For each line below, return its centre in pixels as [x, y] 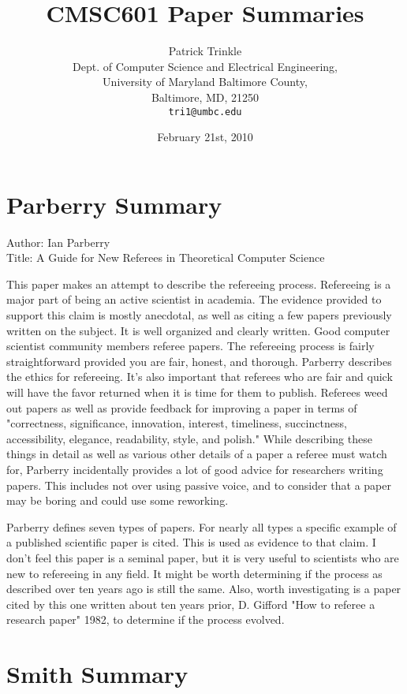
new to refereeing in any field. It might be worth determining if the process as [194, 573]
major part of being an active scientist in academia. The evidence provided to [194, 299]
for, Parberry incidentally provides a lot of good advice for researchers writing [195, 469]
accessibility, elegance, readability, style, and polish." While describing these [189, 438]
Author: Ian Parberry [58, 242]
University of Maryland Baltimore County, [205, 82]
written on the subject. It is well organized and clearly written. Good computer [198, 330]
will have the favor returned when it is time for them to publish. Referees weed [197, 392]
